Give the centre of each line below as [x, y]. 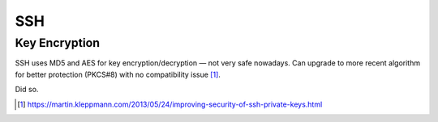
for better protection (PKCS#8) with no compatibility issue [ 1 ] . [118, 74]
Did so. [27, 90]
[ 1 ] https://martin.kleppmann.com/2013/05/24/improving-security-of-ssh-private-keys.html [170, 104]
